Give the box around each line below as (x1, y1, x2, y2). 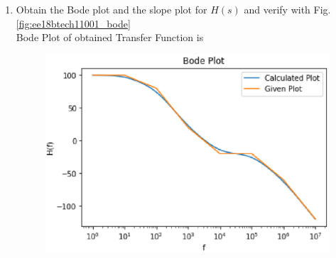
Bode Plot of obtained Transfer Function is (16, 30, 204, 45)
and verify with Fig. (244, 2, 331, 16)
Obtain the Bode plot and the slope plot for (16, 2, 207, 16)
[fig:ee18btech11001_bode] (16, 16, 131, 30)
